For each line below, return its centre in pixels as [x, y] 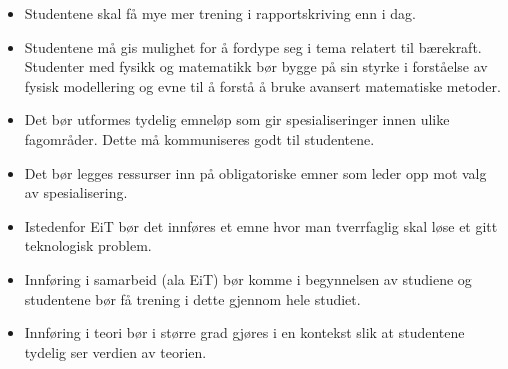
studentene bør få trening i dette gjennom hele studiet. [192, 298]
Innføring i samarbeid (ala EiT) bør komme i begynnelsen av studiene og [248, 278]
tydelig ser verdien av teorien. [115, 351]
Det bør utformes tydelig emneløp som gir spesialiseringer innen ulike [237, 119]
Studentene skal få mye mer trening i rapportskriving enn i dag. [220, 13]
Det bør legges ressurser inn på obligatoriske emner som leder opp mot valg [255, 172]
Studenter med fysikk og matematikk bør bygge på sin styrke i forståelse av [256, 66]
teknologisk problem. [88, 245]
